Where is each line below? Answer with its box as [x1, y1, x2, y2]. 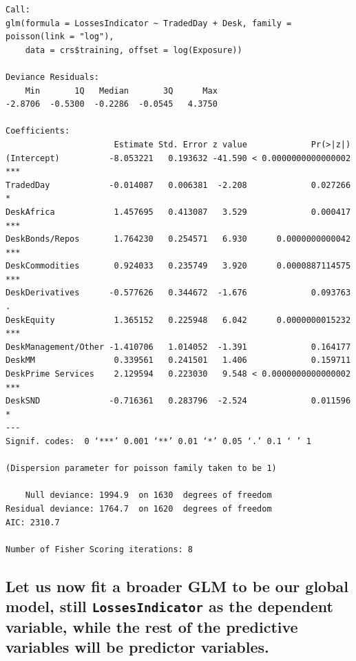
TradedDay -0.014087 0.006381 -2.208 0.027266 [6, 180, 351, 190]
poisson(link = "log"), [6, 32, 114, 42]
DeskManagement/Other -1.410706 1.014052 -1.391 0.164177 [6, 342, 351, 352]
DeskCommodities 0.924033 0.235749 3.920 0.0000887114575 [6, 261, 351, 271]
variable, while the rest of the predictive [6, 616, 298, 638]
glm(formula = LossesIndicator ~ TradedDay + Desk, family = [6, 18, 292, 28]
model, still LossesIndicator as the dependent [6, 596, 333, 617]
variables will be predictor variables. [6, 636, 269, 658]
